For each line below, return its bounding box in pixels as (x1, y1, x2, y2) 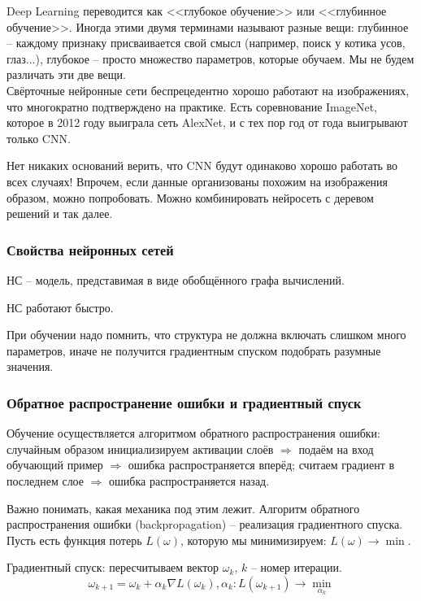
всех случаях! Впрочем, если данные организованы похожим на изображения (7, 172, 388, 189)
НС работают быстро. (7, 298, 114, 316)
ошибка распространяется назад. (109, 472, 270, 489)
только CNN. (7, 129, 71, 146)
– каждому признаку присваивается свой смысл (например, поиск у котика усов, (7, 34, 406, 51)
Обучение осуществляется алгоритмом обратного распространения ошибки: (7, 425, 380, 442)
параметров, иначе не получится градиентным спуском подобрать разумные (7, 342, 381, 359)
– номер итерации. (250, 559, 342, 576)
